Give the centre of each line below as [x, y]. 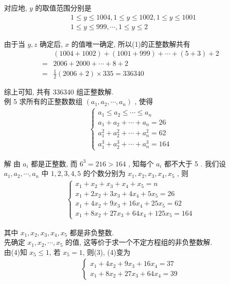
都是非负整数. [92, 232]
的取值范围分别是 [64, 8]
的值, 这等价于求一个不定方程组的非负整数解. [139, 242]
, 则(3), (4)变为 [106, 252]
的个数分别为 [104, 173]
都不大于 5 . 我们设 [195, 163]
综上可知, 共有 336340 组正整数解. [59, 91]
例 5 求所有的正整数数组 [43, 101]
